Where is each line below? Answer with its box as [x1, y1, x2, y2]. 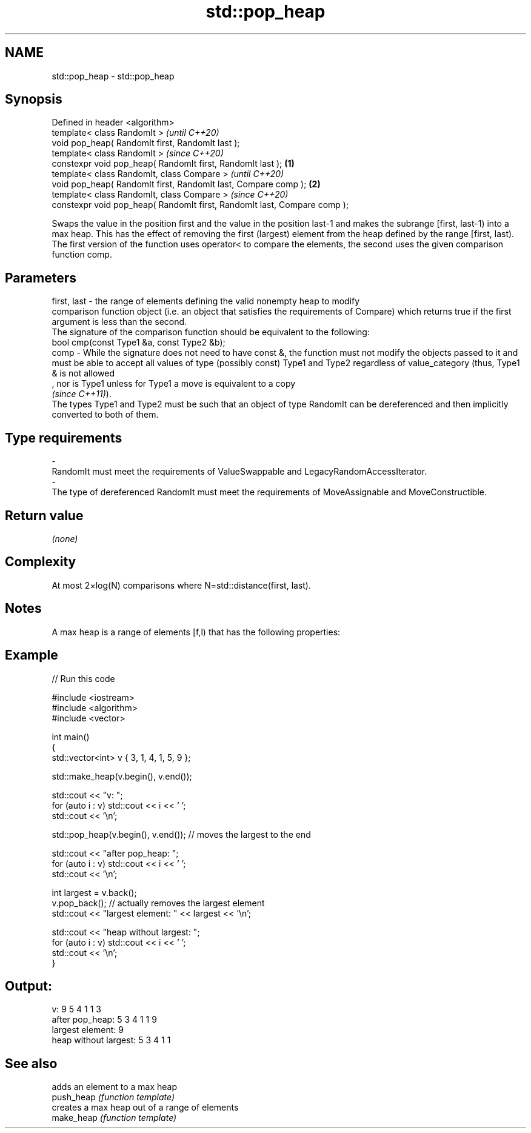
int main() [52, 731, 90, 742]
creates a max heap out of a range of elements [52, 1102, 239, 1113]
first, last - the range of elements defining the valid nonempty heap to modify [52, 296, 360, 307]
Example [5, 647, 58, 663]
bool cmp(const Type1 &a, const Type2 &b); [52, 337, 225, 348]
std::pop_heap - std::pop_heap [52, 70, 175, 81]
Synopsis [5, 92, 62, 107]
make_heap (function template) [52, 1112, 177, 1123]
